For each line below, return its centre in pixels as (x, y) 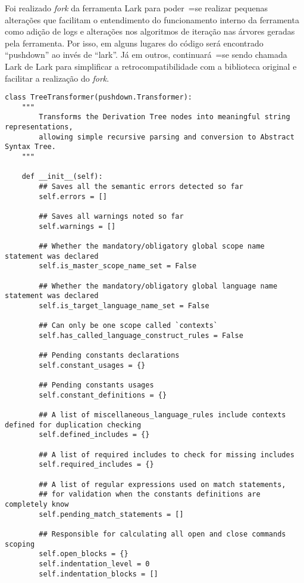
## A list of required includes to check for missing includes (167, 455)
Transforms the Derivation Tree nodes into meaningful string (164, 117)
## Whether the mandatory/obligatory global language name (158, 286)
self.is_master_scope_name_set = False (118, 266)
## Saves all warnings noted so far (111, 217)
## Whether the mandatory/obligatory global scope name (152, 246)
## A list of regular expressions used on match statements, (162, 484)
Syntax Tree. (30, 147)
